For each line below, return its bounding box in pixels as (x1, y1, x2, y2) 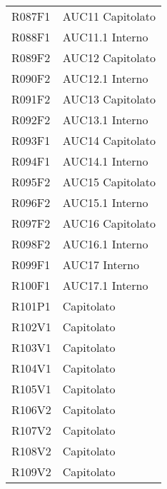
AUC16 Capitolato (62, 215, 156, 231)
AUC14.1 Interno (62, 153, 148, 169)
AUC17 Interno (62, 256, 139, 273)
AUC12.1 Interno (62, 70, 148, 86)
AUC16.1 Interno (62, 236, 148, 252)
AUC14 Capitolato (62, 132, 156, 148)
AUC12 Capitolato (62, 49, 156, 66)
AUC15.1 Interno (62, 194, 148, 211)
